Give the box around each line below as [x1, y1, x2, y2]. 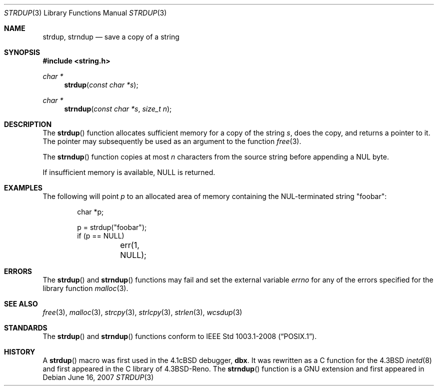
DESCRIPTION [4, 120, 52, 128]
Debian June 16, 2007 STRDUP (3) [42, 373, 154, 381]
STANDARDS [4, 323, 47, 332]
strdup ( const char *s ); [64, 80, 138, 89]
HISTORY [4, 347, 35, 356]
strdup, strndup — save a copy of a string [42, 32, 179, 41]
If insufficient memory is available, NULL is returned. [42, 168, 215, 176]
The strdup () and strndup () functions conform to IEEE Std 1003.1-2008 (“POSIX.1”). [42, 332, 317, 340]
